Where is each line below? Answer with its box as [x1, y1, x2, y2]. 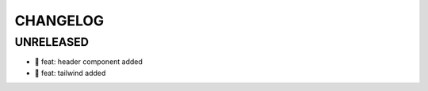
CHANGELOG [14, 12, 105, 29]
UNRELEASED [14, 35, 89, 49]
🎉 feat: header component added [34, 57, 143, 66]
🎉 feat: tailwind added [34, 68, 106, 78]
